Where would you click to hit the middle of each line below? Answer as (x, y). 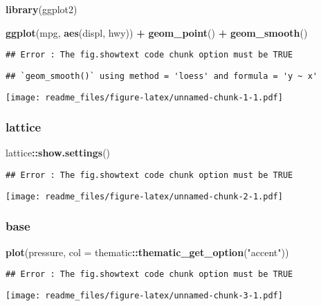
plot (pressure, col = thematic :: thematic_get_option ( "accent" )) (147, 252)
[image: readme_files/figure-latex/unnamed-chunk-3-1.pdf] (144, 295)
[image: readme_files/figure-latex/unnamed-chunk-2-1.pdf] (144, 196)
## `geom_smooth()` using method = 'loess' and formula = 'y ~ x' (162, 76)
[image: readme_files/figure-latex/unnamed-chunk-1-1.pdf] (144, 97)
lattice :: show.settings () (58, 153)
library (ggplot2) (42, 9)
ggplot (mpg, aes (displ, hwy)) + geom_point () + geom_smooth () (157, 32)
